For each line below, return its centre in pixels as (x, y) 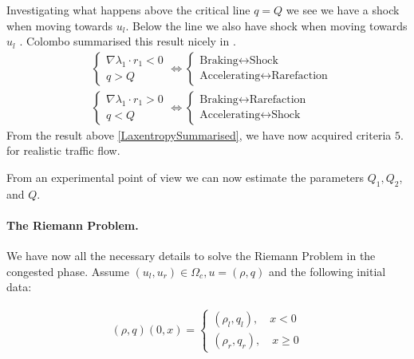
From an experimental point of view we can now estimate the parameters (185, 178)
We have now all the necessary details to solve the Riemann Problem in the (191, 256)
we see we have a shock (343, 10)
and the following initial (327, 271)
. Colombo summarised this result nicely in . (128, 41)
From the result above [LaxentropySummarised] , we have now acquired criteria (199, 134)
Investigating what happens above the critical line (128, 10)
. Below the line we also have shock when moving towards (266, 25)
